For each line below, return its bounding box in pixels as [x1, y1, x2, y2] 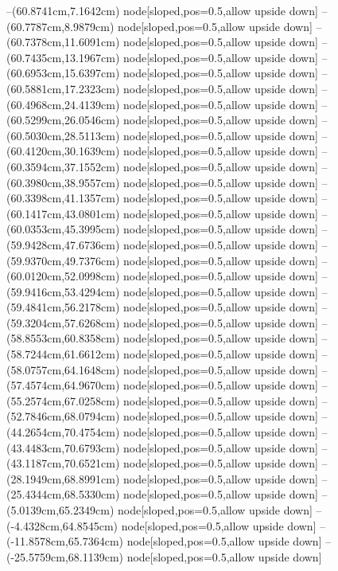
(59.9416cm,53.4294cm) [6, 283, 120, 299]
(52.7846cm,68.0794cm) [6, 408, 120, 424]
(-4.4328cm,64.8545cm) [6, 517, 118, 534]
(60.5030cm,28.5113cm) [6, 127, 120, 143]
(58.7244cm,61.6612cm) [6, 346, 120, 362]
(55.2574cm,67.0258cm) [6, 392, 120, 409]
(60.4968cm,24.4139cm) [6, 96, 120, 112]
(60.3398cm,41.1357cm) [6, 190, 120, 206]
